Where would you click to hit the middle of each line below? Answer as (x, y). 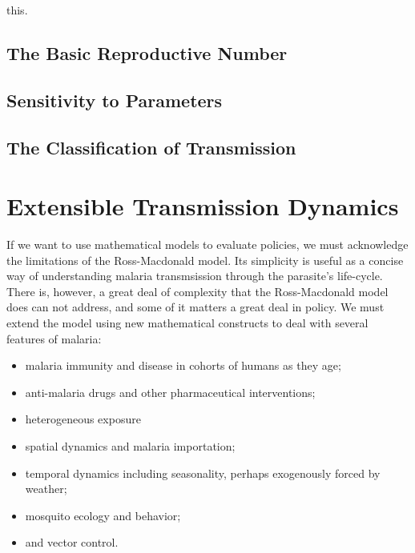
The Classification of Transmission (151, 147)
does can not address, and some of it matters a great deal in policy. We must (195, 307)
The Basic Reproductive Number (147, 52)
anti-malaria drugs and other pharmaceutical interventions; (170, 392)
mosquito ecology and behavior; (103, 515)
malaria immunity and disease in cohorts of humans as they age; (183, 365)
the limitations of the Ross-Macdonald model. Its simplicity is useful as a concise (205, 260)
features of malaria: (54, 338)
